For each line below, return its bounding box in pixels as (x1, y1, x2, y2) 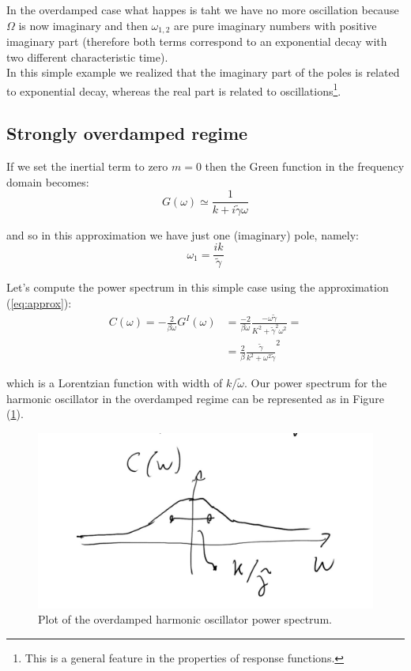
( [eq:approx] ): (6, 294, 72, 311)
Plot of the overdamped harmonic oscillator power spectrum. (38, 611, 332, 628)
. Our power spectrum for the (244, 375, 387, 391)
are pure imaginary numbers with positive (173, 17, 377, 33)
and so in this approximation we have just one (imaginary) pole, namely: (6, 226, 359, 243)
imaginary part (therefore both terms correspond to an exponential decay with (6, 33, 387, 50)
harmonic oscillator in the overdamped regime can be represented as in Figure (6, 390, 384, 406)
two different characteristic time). (6, 48, 168, 65)
